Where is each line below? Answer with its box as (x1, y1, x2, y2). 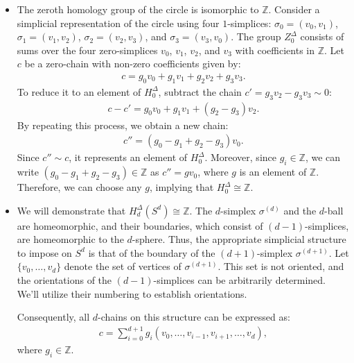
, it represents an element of (69, 150, 188, 164)
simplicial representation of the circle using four (17, 15, 220, 30)
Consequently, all (17, 310, 90, 324)
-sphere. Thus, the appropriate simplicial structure (132, 232, 346, 246)
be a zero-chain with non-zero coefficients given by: (24, 56, 241, 71)
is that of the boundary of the (88, 245, 215, 260)
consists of (300, 29, 344, 44)
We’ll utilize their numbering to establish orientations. (17, 286, 247, 301)
